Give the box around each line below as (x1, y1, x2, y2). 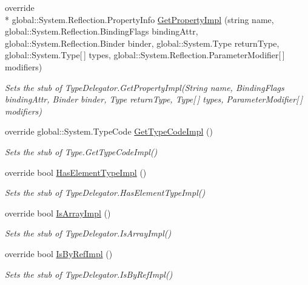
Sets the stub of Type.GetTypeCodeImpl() (5, 145, 158, 158)
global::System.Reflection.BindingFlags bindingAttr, (5, 25, 198, 38)
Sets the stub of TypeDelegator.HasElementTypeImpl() (5, 186, 206, 199)
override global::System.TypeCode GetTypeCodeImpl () (5, 125, 213, 138)
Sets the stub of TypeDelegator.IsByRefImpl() (5, 267, 173, 280)
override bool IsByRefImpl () (5, 247, 113, 260)
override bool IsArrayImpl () (5, 206, 111, 219)
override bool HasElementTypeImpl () (5, 166, 147, 178)
